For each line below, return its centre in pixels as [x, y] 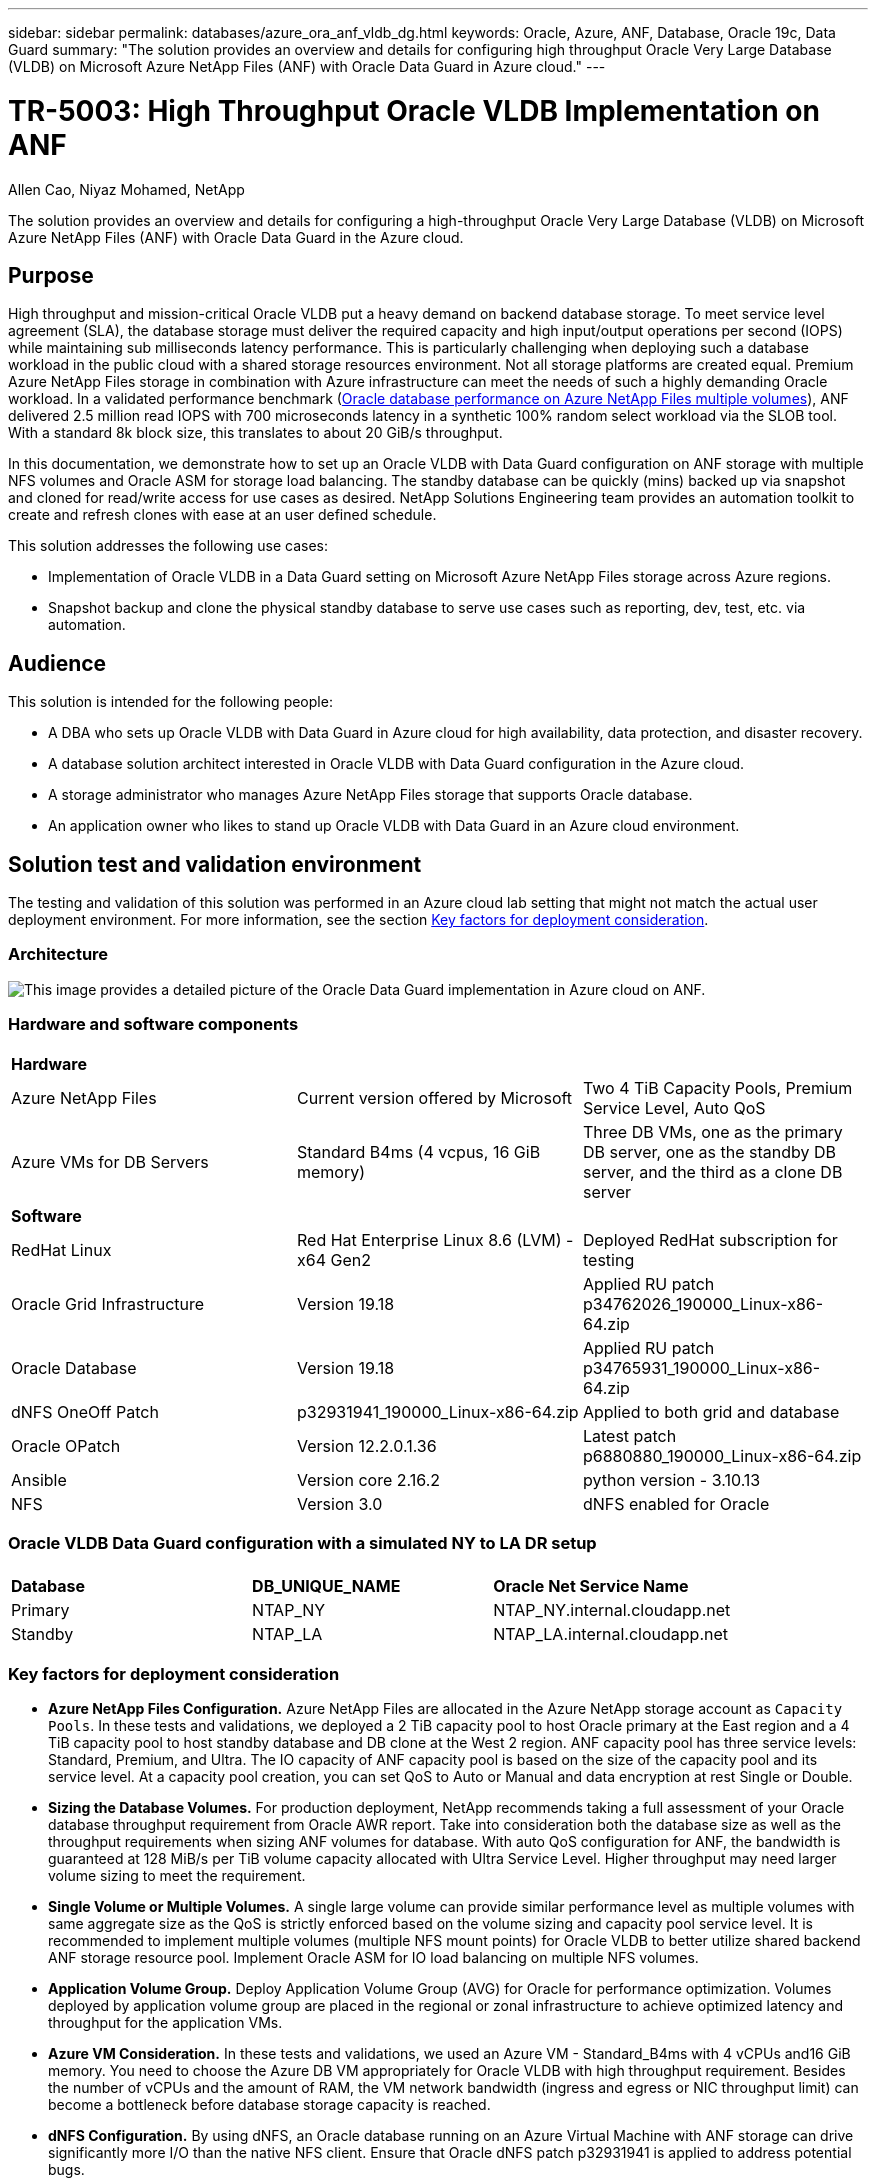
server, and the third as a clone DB [712, 1171]
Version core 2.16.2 [368, 1479]
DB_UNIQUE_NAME [326, 1586]
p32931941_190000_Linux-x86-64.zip [437, 1411]
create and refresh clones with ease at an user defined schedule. [222, 515]
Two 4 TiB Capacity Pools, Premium [717, 1087]
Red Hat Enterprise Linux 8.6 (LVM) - [435, 1239]
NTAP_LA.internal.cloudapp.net [610, 1634]
